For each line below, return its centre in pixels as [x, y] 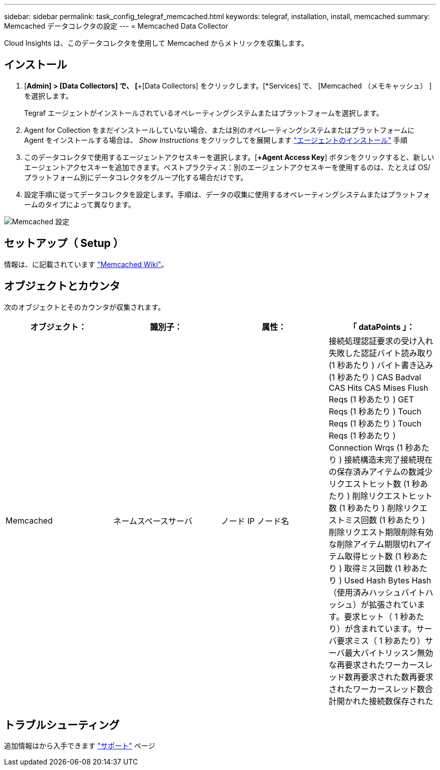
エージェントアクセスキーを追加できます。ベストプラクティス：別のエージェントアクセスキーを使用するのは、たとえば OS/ [227, 167]
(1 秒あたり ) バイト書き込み [381, 365]
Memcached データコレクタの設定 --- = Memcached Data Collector [116, 26]
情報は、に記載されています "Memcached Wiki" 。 [86, 264]
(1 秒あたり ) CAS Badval [375, 377]
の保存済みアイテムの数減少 [380, 472]
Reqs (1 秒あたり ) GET [371, 399]
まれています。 [389, 628]
